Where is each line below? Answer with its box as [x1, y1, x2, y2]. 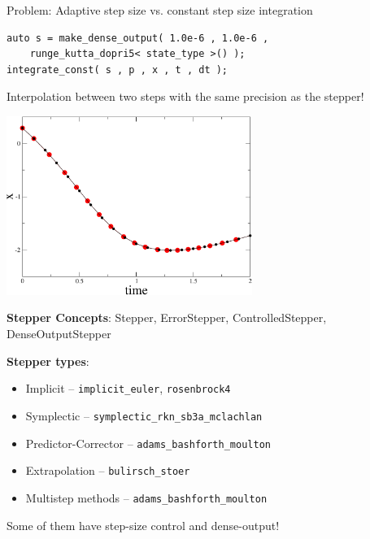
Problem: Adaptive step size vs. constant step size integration [7, 2, 313, 18]
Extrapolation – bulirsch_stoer [25, 462, 190, 479]
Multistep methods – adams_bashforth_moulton [25, 489, 268, 506]
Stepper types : [7, 352, 89, 369]
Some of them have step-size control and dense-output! [7, 516, 280, 533]
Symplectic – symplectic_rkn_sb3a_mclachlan [25, 406, 263, 424]
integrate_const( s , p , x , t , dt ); [7, 63, 229, 76]
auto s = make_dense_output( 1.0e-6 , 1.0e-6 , [7, 32, 269, 44]
